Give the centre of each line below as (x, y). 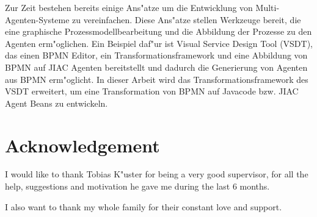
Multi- (268, 7)
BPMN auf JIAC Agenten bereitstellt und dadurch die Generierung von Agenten (156, 67)
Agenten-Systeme (37, 19)
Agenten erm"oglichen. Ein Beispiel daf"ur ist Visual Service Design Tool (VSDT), (159, 43)
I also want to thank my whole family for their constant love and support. (144, 206)
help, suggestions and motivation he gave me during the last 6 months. (137, 186)
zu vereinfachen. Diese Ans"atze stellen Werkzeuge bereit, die (187, 19)
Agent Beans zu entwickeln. (56, 103)
